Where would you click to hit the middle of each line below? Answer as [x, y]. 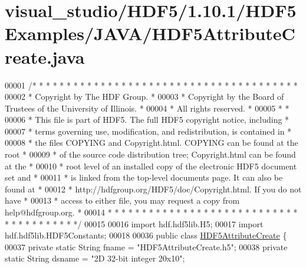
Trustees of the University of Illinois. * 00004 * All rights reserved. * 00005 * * [147, 108]
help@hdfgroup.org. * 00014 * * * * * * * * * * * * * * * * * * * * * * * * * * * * [151, 212]
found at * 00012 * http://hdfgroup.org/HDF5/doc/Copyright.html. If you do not [153, 189]
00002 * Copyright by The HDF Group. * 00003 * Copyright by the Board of [144, 97]
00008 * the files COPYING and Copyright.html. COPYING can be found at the [152, 143]
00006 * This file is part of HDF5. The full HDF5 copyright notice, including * [147, 120]
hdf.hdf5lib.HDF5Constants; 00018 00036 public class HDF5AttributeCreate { [146, 235]
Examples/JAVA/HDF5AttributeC [150, 33]
